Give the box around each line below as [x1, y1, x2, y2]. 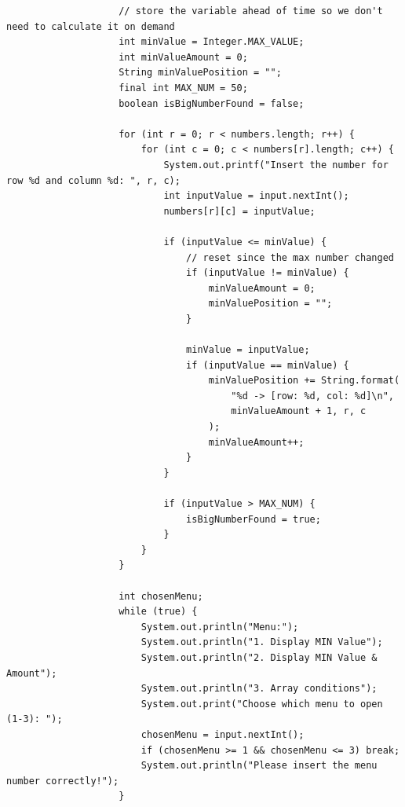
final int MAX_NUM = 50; [119, 82, 248, 94]
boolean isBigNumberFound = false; [119, 97, 305, 109]
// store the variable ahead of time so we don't [119, 6, 383, 17]
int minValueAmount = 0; [119, 51, 248, 63]
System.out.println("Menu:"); [140, 621, 299, 633]
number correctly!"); [6, 775, 119, 787]
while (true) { [119, 606, 198, 618]
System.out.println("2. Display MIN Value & [140, 651, 378, 663]
